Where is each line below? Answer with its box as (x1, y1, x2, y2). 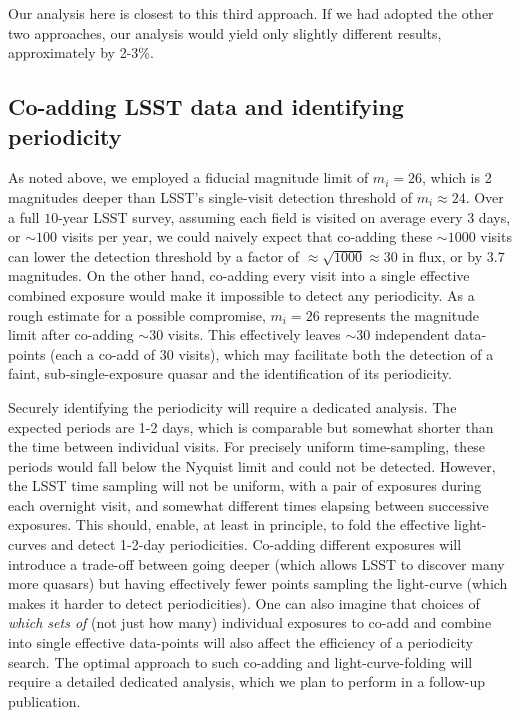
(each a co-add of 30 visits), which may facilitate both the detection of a (50, 343, 494, 364)
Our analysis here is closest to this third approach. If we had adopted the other (8, 3, 494, 23)
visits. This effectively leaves (167, 324, 341, 345)
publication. (8, 690, 81, 711)
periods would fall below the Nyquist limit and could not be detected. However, (8, 455, 496, 476)
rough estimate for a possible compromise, (8, 304, 266, 325)
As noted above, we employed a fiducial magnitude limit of (8, 167, 369, 188)
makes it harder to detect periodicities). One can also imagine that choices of (8, 592, 480, 613)
